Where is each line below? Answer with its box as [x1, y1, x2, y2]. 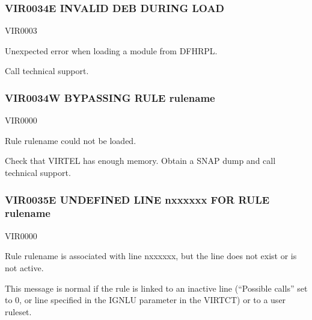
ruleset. [5, 305, 32, 318]
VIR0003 [5, 24, 37, 37]
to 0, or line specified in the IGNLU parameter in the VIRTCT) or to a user [5, 293, 286, 306]
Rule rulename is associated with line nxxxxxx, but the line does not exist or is [5, 249, 297, 262]
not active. [5, 261, 44, 274]
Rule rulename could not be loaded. [5, 134, 136, 146]
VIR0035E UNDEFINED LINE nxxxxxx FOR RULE [5, 192, 270, 207]
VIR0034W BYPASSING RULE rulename [5, 90, 215, 105]
